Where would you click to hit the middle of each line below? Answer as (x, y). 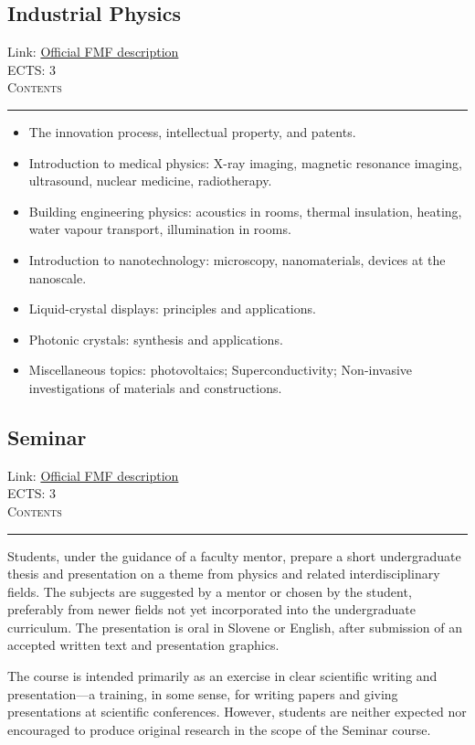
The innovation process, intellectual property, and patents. (192, 131)
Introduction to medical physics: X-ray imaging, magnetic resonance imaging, (245, 162)
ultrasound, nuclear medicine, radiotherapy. (150, 181)
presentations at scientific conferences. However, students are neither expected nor (237, 712)
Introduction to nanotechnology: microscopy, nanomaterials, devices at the (237, 259)
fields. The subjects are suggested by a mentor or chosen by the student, (210, 591)
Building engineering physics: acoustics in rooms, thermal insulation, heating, (245, 211)
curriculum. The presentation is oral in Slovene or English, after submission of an (235, 627)
